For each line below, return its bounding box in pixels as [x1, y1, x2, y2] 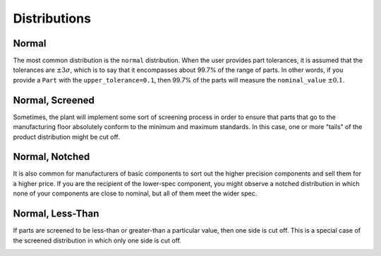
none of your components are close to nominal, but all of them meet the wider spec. [13, 189, 258, 197]
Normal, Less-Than [13, 208, 99, 220]
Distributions [13, 11, 92, 26]
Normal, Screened [13, 94, 95, 106]
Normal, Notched [13, 151, 90, 163]
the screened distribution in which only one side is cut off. [13, 236, 181, 245]
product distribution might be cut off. [13, 133, 120, 141]
